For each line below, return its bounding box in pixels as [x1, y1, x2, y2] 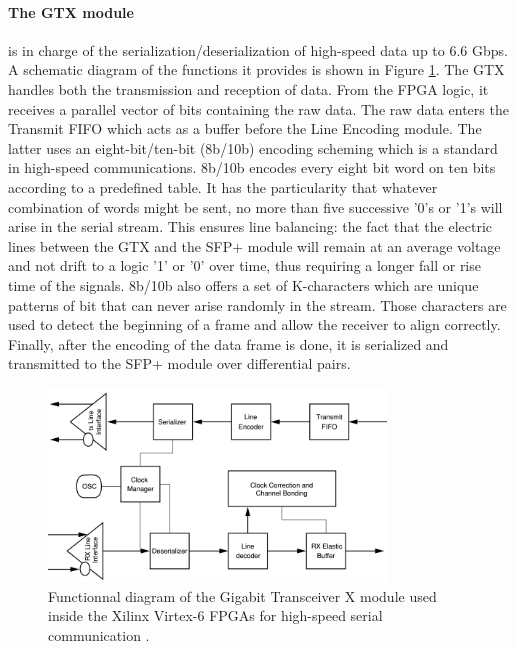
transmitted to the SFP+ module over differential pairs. [8, 353, 351, 374]
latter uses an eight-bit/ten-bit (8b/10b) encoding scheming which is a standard [8, 137, 498, 158]
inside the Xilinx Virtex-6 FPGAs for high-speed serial [48, 605, 383, 626]
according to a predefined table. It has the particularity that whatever [8, 176, 438, 197]
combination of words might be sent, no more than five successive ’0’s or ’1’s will [8, 196, 503, 217]
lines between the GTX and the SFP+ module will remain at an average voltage [8, 235, 501, 256]
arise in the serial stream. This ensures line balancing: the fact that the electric [8, 216, 493, 237]
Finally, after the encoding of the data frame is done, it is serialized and [8, 333, 449, 354]
